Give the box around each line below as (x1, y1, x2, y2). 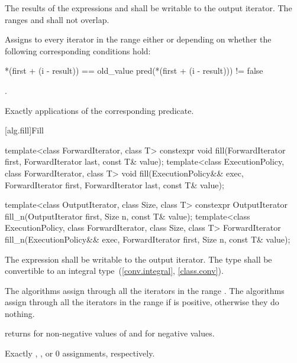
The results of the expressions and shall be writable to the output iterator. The (5, 2, 292, 14)
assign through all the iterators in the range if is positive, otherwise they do (5, 296, 279, 308)
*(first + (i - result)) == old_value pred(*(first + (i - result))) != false (5, 64, 263, 77)
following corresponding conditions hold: (5, 44, 151, 57)
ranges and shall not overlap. (5, 13, 109, 25)
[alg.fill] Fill (5, 124, 44, 136)
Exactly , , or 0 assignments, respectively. (5, 347, 155, 359)
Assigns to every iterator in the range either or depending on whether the (5, 33, 272, 45)
